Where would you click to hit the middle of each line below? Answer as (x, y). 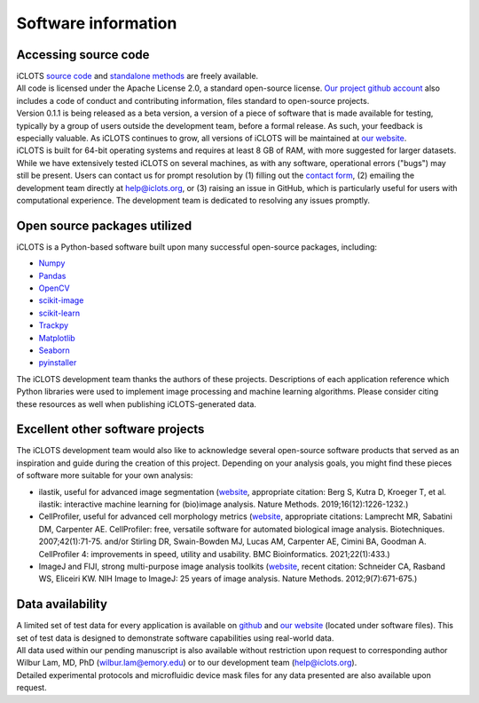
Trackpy (54, 325)
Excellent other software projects (110, 430)
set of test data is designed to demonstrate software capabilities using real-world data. (175, 638)
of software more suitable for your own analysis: (105, 475)
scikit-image (61, 300)
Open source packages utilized (104, 225)
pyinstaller (58, 363)
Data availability (62, 604)
